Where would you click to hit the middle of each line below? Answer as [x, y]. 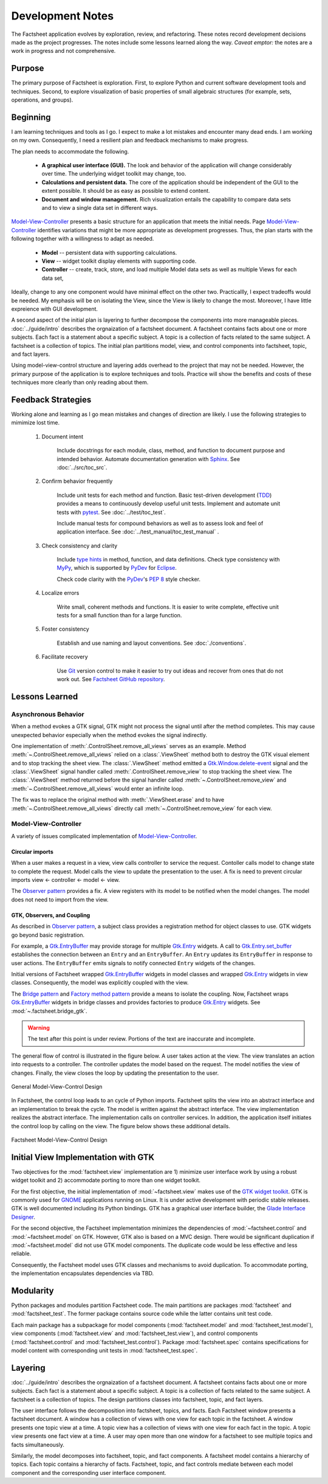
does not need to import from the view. [60, 900]
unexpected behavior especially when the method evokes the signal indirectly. [109, 735]
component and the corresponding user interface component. [89, 1472]
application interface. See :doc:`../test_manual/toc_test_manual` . [138, 532]
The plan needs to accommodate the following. [70, 151]
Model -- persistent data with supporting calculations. [109, 252]
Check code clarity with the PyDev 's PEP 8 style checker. [128, 579]
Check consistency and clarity [80, 546]
